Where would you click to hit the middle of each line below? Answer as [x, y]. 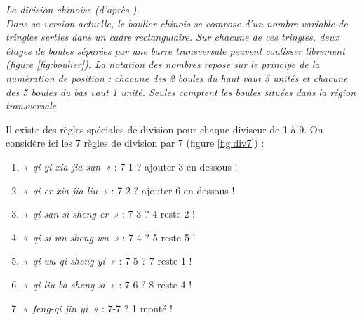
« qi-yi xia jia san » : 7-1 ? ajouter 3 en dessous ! [130, 166]
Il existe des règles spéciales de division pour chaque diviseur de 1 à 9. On [165, 129]
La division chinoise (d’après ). [73, 9]
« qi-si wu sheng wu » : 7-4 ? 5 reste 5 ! [109, 237]
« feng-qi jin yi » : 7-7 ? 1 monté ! [97, 308]
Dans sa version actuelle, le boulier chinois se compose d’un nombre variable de [177, 23]
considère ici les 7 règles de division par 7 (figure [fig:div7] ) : [135, 143]
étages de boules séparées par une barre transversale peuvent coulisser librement [175, 50]
